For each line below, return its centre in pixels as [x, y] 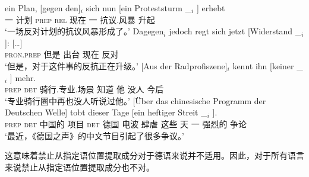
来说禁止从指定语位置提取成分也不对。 [80, 167]
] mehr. [23, 77]
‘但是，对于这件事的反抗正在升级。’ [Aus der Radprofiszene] [116, 65]
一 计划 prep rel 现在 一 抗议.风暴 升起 [80, 19]
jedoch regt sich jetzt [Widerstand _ [235, 31]
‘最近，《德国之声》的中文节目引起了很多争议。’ [94, 135]
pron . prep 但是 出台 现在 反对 [62, 54]
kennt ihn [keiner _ [268, 65]
